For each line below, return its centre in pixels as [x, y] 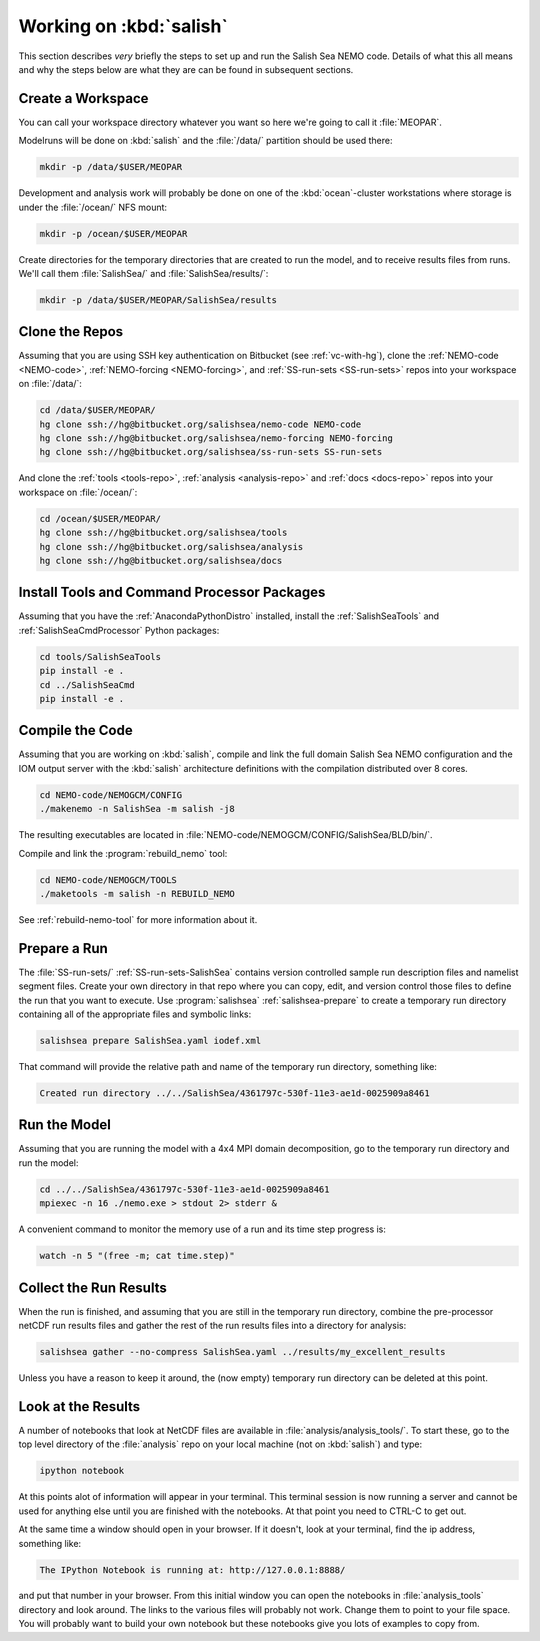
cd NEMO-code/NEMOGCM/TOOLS [108, 879]
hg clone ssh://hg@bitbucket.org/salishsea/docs [161, 560]
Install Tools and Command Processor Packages [172, 592]
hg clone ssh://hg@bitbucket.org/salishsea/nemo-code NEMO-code [200, 424]
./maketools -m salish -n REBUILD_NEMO [137, 893]
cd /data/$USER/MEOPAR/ [98, 410]
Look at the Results [79, 1406]
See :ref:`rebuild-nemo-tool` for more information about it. [138, 919]
